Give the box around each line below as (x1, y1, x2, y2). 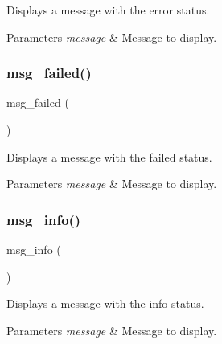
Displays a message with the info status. (6, 295, 204, 312)
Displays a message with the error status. (6, 2, 210, 18)
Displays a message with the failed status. (6, 148, 212, 165)
